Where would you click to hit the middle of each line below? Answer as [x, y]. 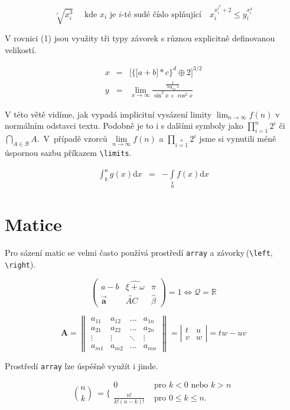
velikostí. [21, 49]
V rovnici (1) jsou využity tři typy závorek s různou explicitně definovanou [140, 38]
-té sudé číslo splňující [161, 14]
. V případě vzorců [72, 139]
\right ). [20, 264]
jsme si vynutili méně [238, 139]
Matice [33, 224]
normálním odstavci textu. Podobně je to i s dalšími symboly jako [124, 126]
